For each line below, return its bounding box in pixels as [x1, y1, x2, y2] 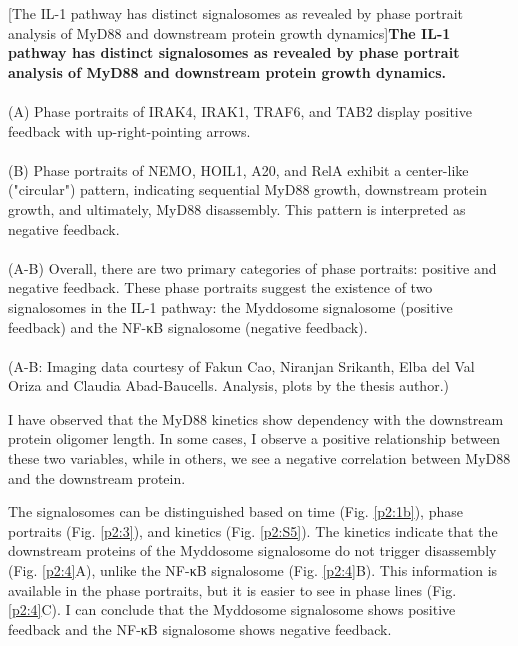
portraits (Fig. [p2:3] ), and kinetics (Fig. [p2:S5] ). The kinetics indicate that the [8, 520, 498, 541]
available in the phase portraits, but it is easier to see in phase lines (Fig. [8, 579, 457, 600]
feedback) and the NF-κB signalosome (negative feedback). [8, 316, 368, 337]
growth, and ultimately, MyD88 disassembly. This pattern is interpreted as [8, 198, 466, 219]
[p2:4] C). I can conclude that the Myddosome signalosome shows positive [8, 599, 456, 620]
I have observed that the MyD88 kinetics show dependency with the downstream [8, 408, 504, 429]
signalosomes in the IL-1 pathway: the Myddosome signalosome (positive [8, 296, 453, 317]
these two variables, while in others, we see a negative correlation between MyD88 [8, 448, 511, 469]
